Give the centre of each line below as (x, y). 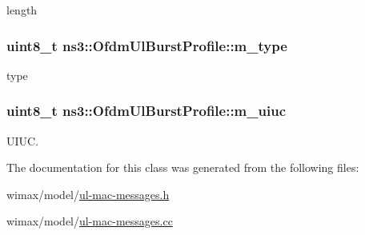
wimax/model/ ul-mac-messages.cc (90, 221)
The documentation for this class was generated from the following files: (183, 167)
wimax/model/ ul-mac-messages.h (88, 194)
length (22, 10)
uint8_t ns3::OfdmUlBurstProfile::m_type (147, 45)
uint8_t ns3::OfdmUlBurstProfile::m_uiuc (146, 111)
